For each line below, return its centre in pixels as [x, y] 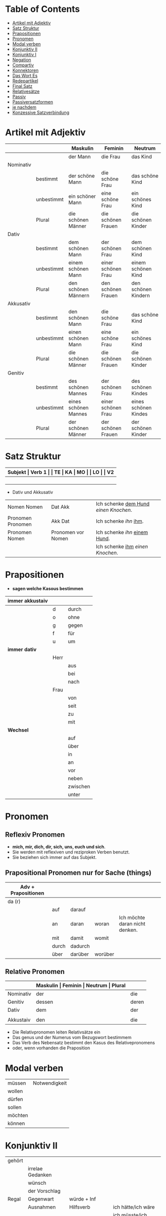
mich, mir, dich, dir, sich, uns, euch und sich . [59, 847]
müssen [17, 1083]
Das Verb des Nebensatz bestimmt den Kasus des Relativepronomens [83, 1043]
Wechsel [18, 730]
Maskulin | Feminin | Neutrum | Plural [81, 985]
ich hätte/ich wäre [134, 1207]
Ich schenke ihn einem [122, 532]
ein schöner [82, 196]
